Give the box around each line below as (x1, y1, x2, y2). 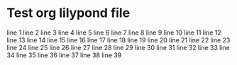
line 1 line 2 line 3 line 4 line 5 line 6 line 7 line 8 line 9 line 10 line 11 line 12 (6, 28, 221, 37)
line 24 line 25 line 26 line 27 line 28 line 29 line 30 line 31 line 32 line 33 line (6, 43, 230, 52)
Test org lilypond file (6, 5, 131, 21)
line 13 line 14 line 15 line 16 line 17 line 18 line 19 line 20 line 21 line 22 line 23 (6, 35, 231, 44)
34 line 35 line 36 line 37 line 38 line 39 (6, 51, 122, 59)
